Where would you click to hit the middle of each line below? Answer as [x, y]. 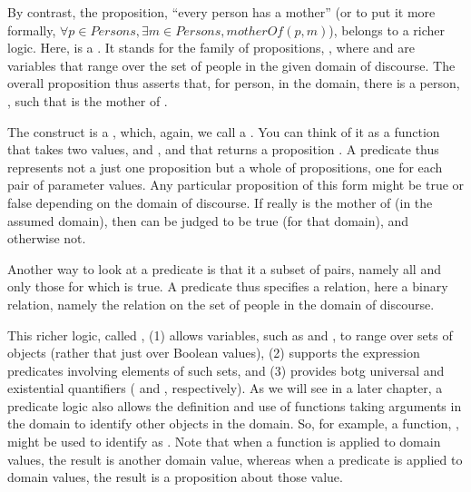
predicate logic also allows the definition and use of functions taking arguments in [235, 405]
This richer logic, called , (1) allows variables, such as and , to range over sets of [230, 335]
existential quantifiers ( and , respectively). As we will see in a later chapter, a [225, 388]
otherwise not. [47, 238]
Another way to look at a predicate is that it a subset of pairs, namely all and [224, 268]
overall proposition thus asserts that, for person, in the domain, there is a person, [234, 83]
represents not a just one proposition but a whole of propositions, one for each [225, 167]
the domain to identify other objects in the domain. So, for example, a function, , [233, 423]
